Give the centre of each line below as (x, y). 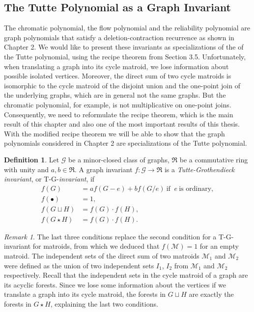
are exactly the (211, 294)
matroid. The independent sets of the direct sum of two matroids (102, 256)
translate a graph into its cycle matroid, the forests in (85, 294)
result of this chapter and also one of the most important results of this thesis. (122, 124)
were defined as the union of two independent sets (79, 265)
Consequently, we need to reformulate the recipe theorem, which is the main (119, 114)
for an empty (219, 246)
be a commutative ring (214, 159)
